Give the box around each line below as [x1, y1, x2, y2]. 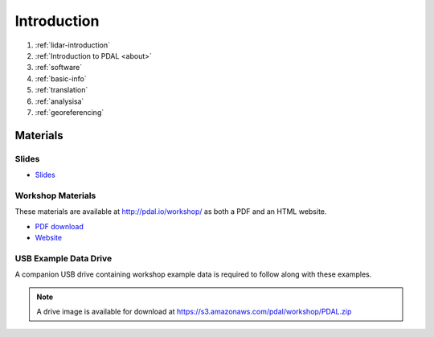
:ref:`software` [35, 63, 83, 72]
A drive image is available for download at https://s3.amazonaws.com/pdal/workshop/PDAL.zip [36, 306, 352, 316]
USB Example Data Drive [14, 253, 113, 264]
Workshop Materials [14, 190, 96, 201]
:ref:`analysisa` [35, 97, 84, 106]
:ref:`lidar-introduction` [35, 40, 111, 50]
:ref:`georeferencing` [35, 107, 104, 117]
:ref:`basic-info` [35, 73, 88, 84]
